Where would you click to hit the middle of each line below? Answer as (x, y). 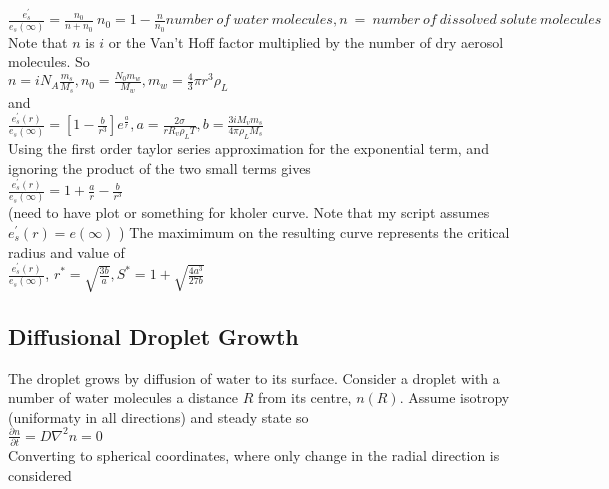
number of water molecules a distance (123, 397)
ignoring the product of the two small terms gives (159, 167)
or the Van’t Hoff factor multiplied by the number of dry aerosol (306, 41)
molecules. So (49, 61)
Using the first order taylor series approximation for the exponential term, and (248, 148)
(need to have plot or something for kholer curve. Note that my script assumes (249, 212)
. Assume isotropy (454, 397)
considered (40, 474)
